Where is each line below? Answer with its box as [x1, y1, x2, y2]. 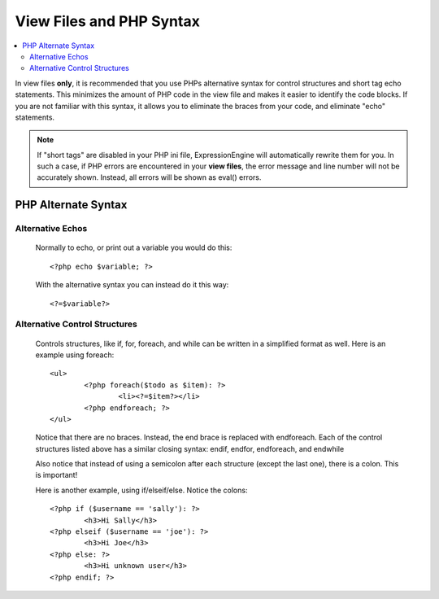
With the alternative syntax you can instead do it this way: [35, 280, 229, 290]
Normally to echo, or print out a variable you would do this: [35, 243, 233, 252]
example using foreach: [35, 350, 115, 360]
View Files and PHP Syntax [15, 12, 201, 30]
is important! [35, 470, 78, 480]
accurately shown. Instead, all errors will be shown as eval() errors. [37, 173, 262, 182]
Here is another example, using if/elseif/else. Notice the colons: [35, 485, 248, 495]
